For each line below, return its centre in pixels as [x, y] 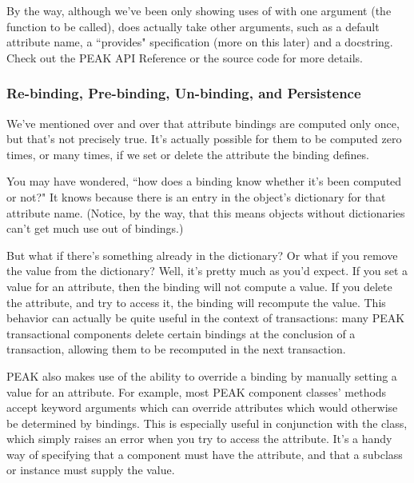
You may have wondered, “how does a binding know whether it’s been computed [204, 181]
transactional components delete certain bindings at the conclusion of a [181, 333]
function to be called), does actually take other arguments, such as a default [193, 26]
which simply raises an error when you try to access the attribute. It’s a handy [199, 439]
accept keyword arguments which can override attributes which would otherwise [202, 407]
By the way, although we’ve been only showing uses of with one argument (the [199, 10]
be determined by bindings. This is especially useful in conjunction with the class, [207, 423]
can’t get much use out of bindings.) [95, 228]
